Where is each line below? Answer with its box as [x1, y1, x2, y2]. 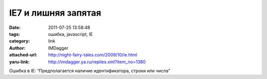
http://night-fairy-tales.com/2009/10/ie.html [48, 52, 137, 58]
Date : [9, 25, 21, 30]
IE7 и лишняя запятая [9, 7, 101, 18]
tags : [9, 31, 20, 37]
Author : [9, 45, 26, 51]
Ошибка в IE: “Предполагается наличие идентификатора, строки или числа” [9, 68, 171, 74]
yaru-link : [9, 59, 30, 65]
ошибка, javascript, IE [48, 31, 93, 37]
